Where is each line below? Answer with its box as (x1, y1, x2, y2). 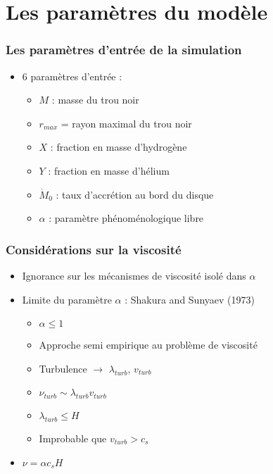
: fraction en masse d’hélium (48, 163, 170, 177)
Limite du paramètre (22, 292, 112, 306)
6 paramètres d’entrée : (22, 68, 122, 83)
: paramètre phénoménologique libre (49, 211, 204, 225)
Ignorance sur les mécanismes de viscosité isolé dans (22, 268, 246, 282)
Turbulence (39, 361, 87, 375)
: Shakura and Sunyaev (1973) (125, 292, 255, 306)
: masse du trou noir (51, 92, 139, 107)
